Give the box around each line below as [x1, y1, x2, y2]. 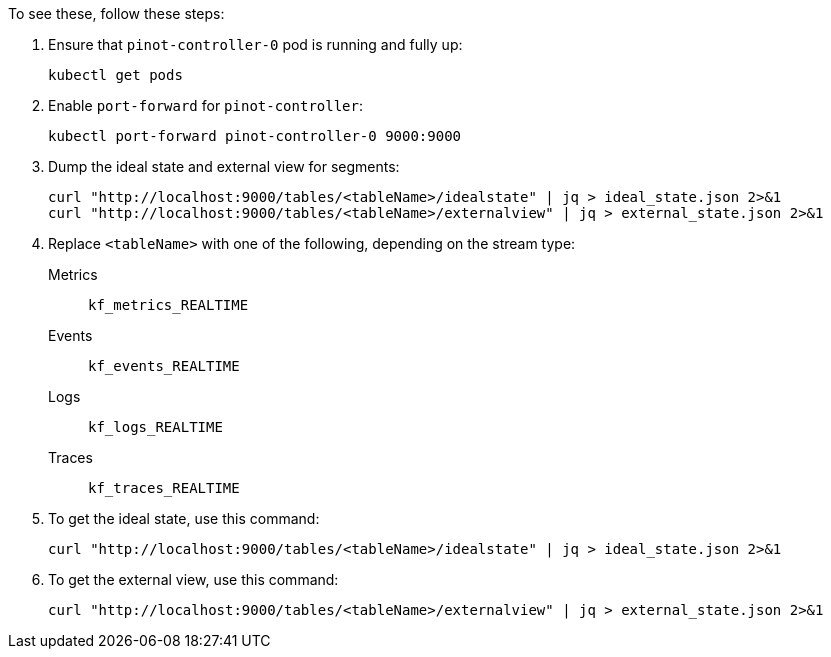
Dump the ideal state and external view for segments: [48, 158, 400, 175]
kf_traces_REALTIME [88, 480, 240, 496]
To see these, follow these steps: [8, 5, 225, 22]
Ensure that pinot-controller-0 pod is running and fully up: [48, 36, 463, 53]
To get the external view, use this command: [48, 571, 339, 588]
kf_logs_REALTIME [88, 419, 223, 435]
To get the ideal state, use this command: [48, 510, 320, 527]
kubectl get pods [48, 67, 183, 83]
